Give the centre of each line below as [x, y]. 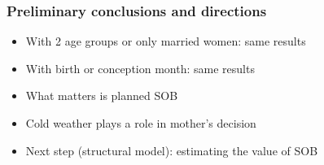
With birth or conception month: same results [140, 68]
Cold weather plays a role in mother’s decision [141, 123]
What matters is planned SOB [102, 96]
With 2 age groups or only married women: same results [166, 41]
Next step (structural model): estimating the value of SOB [172, 150]
